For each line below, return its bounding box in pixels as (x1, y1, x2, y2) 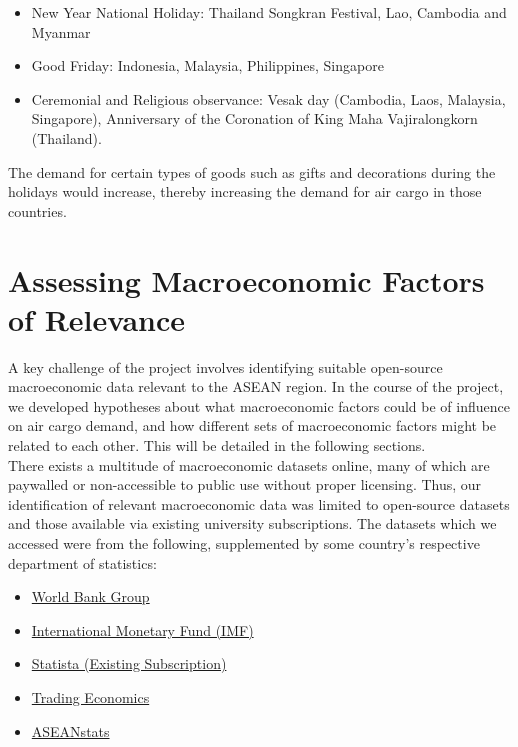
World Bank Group (31, 586, 150, 607)
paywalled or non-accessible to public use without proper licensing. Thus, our (8, 474, 482, 495)
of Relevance (8, 298, 186, 339)
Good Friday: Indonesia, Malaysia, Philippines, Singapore (31, 55, 384, 76)
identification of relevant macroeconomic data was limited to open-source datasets (8, 493, 510, 514)
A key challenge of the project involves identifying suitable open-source (8, 356, 443, 377)
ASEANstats (31, 720, 110, 741)
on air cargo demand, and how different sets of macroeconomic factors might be (8, 415, 497, 436)
